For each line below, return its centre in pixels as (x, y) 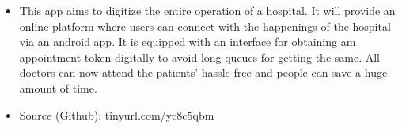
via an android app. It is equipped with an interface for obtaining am (188, 42)
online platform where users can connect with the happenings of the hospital (205, 26)
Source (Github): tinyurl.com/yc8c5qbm (117, 114)
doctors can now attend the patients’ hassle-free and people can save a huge (203, 72)
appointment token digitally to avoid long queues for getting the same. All (200, 57)
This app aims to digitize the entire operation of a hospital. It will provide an (207, 10)
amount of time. (58, 87)
